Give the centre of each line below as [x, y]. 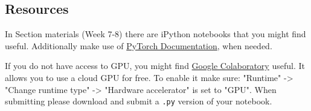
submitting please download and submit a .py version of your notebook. [139, 101]
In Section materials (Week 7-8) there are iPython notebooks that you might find [155, 34]
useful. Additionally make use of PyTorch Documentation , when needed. [139, 45]
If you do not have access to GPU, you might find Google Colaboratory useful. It [155, 66]
